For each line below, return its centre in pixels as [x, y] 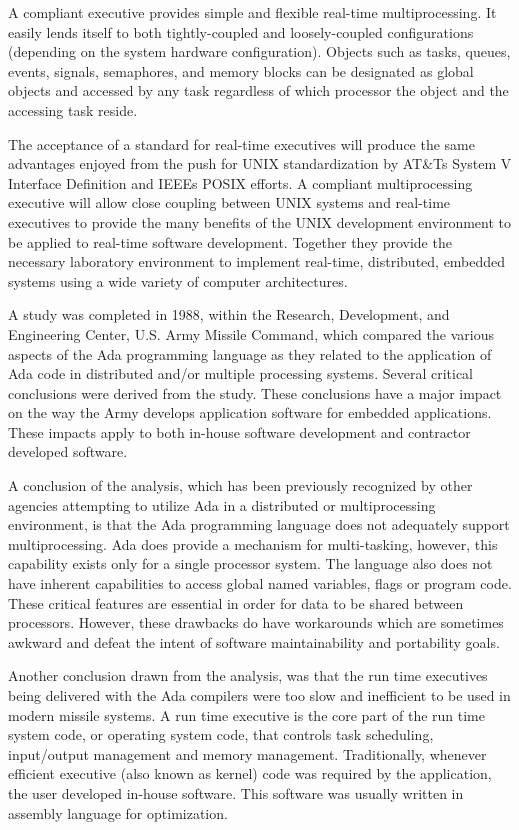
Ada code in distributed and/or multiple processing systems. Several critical [240, 373]
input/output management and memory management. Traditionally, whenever [247, 753]
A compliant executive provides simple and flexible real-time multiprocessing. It [252, 12]
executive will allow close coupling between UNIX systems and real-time [229, 202]
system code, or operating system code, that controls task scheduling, [221, 734]
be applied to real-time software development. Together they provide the [230, 241]
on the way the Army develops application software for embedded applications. [250, 412]
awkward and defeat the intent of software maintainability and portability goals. [254, 641]
